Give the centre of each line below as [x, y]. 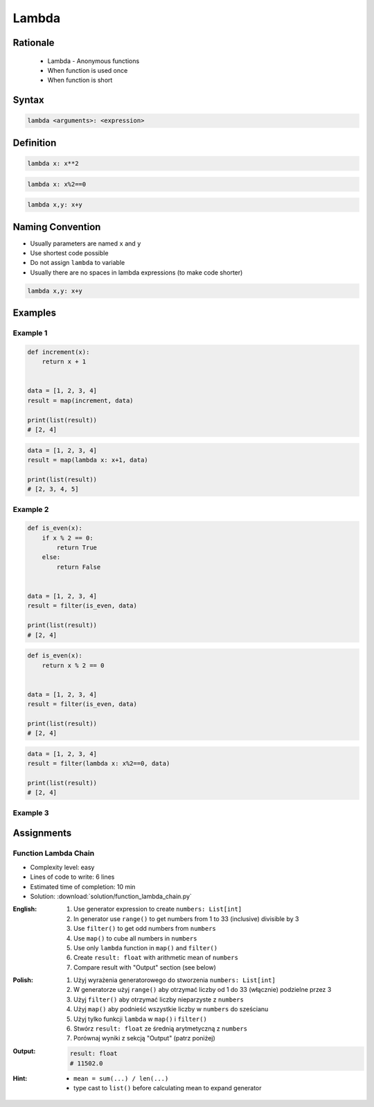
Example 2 [31, 509]
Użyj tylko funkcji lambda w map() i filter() [140, 1019]
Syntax [28, 100]
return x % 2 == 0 [73, 665]
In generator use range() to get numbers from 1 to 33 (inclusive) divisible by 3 [186, 918]
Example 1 [30, 333]
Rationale [34, 43]
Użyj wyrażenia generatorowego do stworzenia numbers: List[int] [175, 980]
